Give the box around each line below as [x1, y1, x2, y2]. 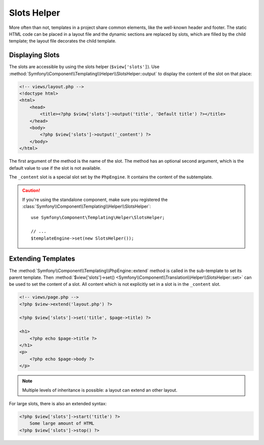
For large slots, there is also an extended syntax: [9, 400, 107, 406]
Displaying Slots [9, 51, 60, 59]
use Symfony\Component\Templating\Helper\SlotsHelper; [31, 215, 165, 221]
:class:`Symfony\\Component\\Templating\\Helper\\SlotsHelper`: [22, 203, 151, 209]
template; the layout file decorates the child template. [9, 38, 117, 44]
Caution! [22, 188, 41, 194]
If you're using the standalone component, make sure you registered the [22, 197, 168, 202]
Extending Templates [9, 255, 75, 263]
